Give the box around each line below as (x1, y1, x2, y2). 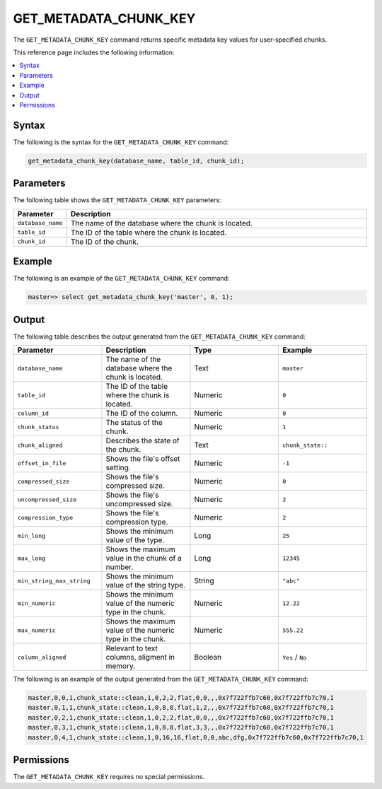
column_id (17, 409, 50, 417)
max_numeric (17, 626, 56, 634)
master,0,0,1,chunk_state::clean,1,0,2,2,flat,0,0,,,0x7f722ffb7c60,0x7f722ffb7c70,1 (28, 694, 334, 702)
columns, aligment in (105, 653, 175, 662)
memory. (105, 661, 136, 671)
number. (105, 562, 134, 572)
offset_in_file (17, 460, 66, 467)
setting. (105, 463, 131, 473)
